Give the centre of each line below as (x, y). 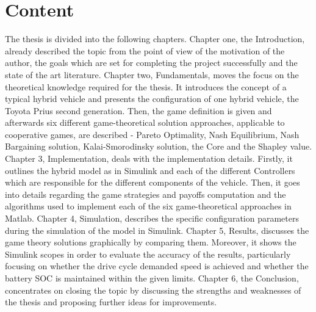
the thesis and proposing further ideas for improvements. (111, 302)
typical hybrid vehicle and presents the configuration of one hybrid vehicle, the (152, 99)
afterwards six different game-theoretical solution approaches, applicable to (145, 122)
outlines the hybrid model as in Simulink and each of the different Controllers (150, 170)
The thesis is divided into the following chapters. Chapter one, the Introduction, (155, 39)
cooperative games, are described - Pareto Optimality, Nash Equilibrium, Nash (152, 134)
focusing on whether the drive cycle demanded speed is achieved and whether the (157, 266)
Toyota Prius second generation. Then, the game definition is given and (138, 110)
